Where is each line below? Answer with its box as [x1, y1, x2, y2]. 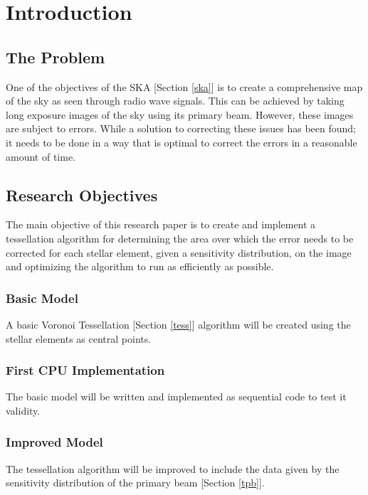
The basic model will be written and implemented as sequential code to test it [6, 389, 347, 404]
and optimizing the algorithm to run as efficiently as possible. [6, 259, 274, 274]
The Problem [6, 46, 105, 68]
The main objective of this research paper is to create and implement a [6, 217, 316, 232]
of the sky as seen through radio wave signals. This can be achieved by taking [6, 93, 345, 108]
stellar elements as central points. [6, 331, 152, 346]
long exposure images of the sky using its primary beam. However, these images [6, 107, 354, 122]
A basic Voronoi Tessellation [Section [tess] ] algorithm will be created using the [6, 316, 351, 331]
